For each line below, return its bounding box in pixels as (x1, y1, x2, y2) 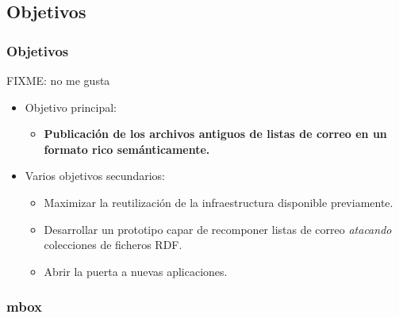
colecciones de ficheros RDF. (44, 236, 182, 253)
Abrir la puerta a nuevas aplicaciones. (44, 262, 228, 279)
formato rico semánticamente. (44, 140, 210, 157)
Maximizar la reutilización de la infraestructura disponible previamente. (44, 193, 393, 210)
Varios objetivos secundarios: (25, 167, 165, 184)
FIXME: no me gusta (6, 72, 110, 88)
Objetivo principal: (25, 98, 117, 115)
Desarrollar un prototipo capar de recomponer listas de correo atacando (44, 220, 392, 237)
